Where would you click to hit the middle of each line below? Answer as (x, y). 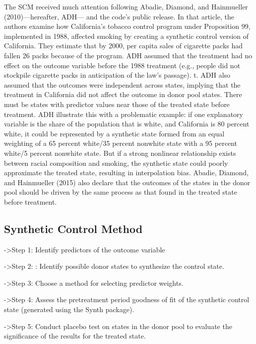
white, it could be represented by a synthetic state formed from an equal (114, 133)
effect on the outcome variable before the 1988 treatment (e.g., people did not (122, 65)
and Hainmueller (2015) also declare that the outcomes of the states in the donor (127, 182)
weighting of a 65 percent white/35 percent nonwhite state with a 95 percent (121, 143)
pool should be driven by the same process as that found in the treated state (121, 192)
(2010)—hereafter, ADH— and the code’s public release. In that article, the (119, 16)
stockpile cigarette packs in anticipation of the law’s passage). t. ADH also (117, 75)
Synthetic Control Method (73, 228)
